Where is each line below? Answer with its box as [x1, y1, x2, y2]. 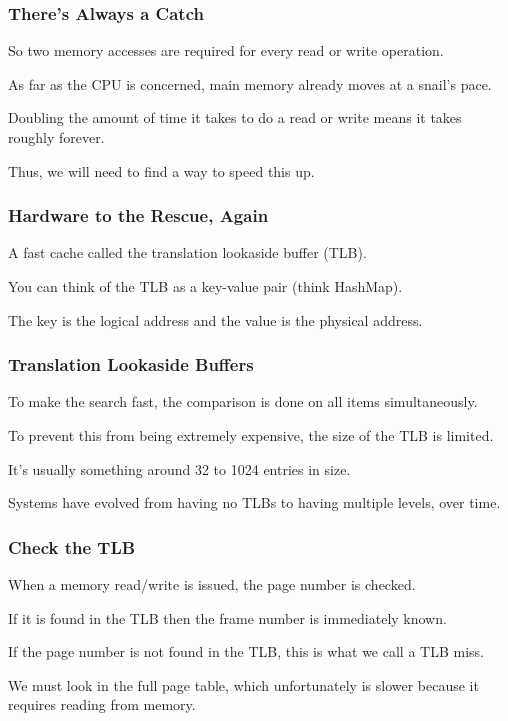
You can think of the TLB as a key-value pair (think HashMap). [8, 276, 403, 296]
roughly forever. [8, 127, 105, 147]
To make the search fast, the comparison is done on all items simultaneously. [8, 391, 478, 412]
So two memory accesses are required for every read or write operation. [8, 40, 444, 61]
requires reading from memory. [8, 694, 196, 715]
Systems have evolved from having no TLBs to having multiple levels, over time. [8, 492, 501, 513]
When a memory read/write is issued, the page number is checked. [8, 574, 416, 594]
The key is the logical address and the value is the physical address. [8, 309, 423, 330]
